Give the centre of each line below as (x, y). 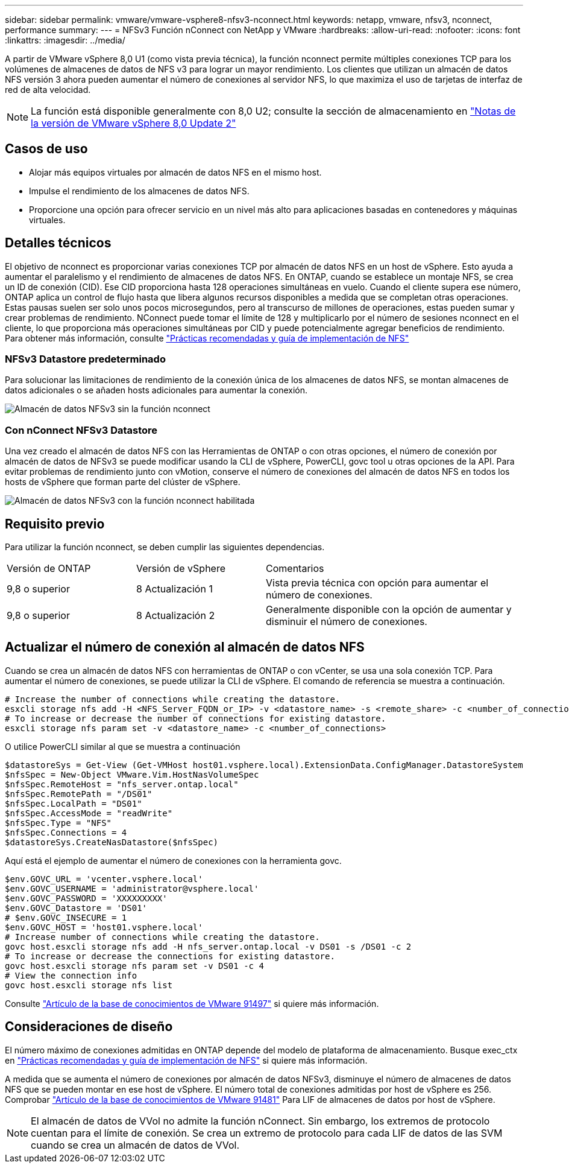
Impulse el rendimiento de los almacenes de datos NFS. (139, 191)
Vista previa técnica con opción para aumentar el (377, 583)
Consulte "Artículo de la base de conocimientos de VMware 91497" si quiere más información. (192, 1003)
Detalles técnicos (58, 243)
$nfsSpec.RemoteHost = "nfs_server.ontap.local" (122, 784)
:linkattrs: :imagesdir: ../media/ (65, 40)
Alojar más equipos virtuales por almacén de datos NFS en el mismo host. (175, 172)
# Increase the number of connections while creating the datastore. (173, 699)
